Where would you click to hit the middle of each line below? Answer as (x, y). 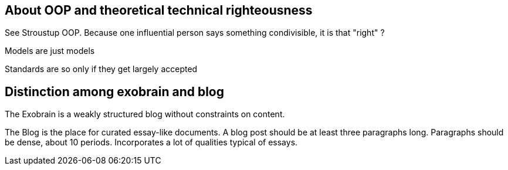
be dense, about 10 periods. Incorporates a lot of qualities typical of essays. (151, 142)
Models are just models (50, 51)
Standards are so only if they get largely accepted (101, 69)
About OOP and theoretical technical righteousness (159, 10)
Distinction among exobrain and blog (115, 91)
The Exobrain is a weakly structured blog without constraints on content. (145, 114)
